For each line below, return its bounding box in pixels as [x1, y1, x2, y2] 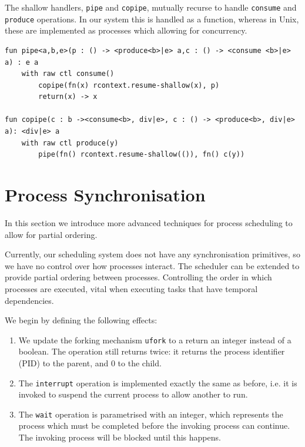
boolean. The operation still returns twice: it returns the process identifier [18, 345, 285, 357]
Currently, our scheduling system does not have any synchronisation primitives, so [5, 248, 300, 260]
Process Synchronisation [5, 183, 206, 207]
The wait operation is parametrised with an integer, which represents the [18, 408, 283, 420]
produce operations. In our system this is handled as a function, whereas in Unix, [5, 12, 299, 25]
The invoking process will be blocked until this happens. [18, 431, 221, 443]
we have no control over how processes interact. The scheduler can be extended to [5, 259, 300, 271]
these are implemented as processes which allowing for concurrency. [5, 24, 247, 37]
